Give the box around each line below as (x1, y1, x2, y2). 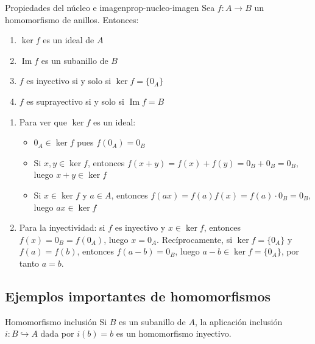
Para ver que (19, 115, 67, 128)
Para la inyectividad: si (19, 221, 105, 234)
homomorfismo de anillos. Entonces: (5, 13, 139, 26)
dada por (40, 327, 74, 340)
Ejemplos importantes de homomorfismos (5, 286, 271, 305)
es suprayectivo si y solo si (26, 94, 124, 107)
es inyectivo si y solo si (26, 74, 111, 87)
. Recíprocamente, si (157, 233, 233, 245)
